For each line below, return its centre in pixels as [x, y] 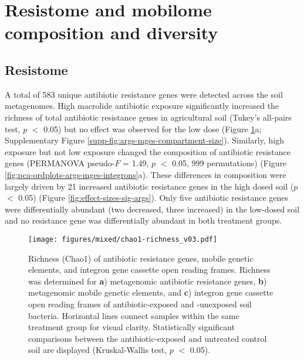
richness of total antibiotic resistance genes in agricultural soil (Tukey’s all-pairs [148, 117]
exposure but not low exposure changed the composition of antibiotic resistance [148, 151]
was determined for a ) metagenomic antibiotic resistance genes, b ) [148, 281]
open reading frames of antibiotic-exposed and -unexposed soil [140, 304]
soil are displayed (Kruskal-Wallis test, [98, 350]
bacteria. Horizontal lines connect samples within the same [134, 315]
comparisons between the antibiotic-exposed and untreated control [148, 338]
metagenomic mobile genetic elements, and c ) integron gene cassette [151, 292]
